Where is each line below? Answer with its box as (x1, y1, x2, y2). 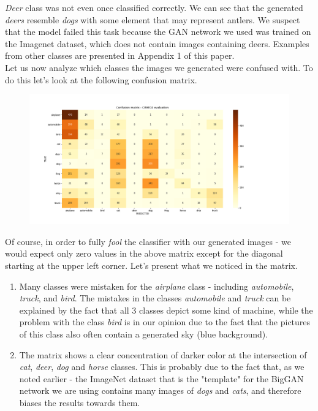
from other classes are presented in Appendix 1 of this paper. (5, 49, 235, 62)
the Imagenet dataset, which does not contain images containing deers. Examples (5, 37, 309, 50)
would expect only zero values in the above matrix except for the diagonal (5, 247, 283, 260)
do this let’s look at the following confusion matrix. (5, 73, 197, 86)
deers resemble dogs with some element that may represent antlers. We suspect (5, 13, 300, 26)
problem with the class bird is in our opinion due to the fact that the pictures (19, 315, 311, 328)
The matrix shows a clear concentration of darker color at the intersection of (19, 348, 307, 361)
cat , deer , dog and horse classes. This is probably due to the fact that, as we (19, 360, 305, 373)
